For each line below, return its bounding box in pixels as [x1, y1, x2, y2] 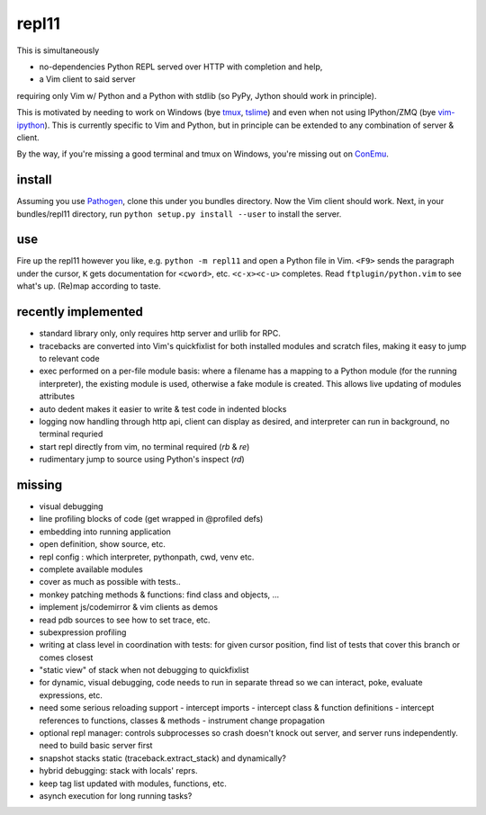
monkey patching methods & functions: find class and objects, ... [39, 589, 280, 600]
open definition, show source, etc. [39, 539, 166, 550]
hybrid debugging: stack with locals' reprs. [39, 766, 198, 776]
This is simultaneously [16, 45, 100, 56]
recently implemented [16, 304, 144, 319]
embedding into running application [39, 526, 171, 537]
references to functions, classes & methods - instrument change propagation [39, 715, 326, 726]
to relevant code [39, 353, 100, 363]
